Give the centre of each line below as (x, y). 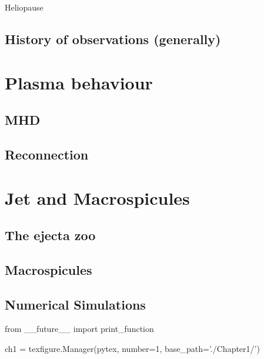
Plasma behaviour (79, 82)
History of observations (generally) (113, 39)
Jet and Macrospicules (97, 197)
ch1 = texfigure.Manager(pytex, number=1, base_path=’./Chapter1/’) (132, 349)
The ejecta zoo (50, 235)
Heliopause (24, 7)
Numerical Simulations (75, 304)
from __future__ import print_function (79, 329)
